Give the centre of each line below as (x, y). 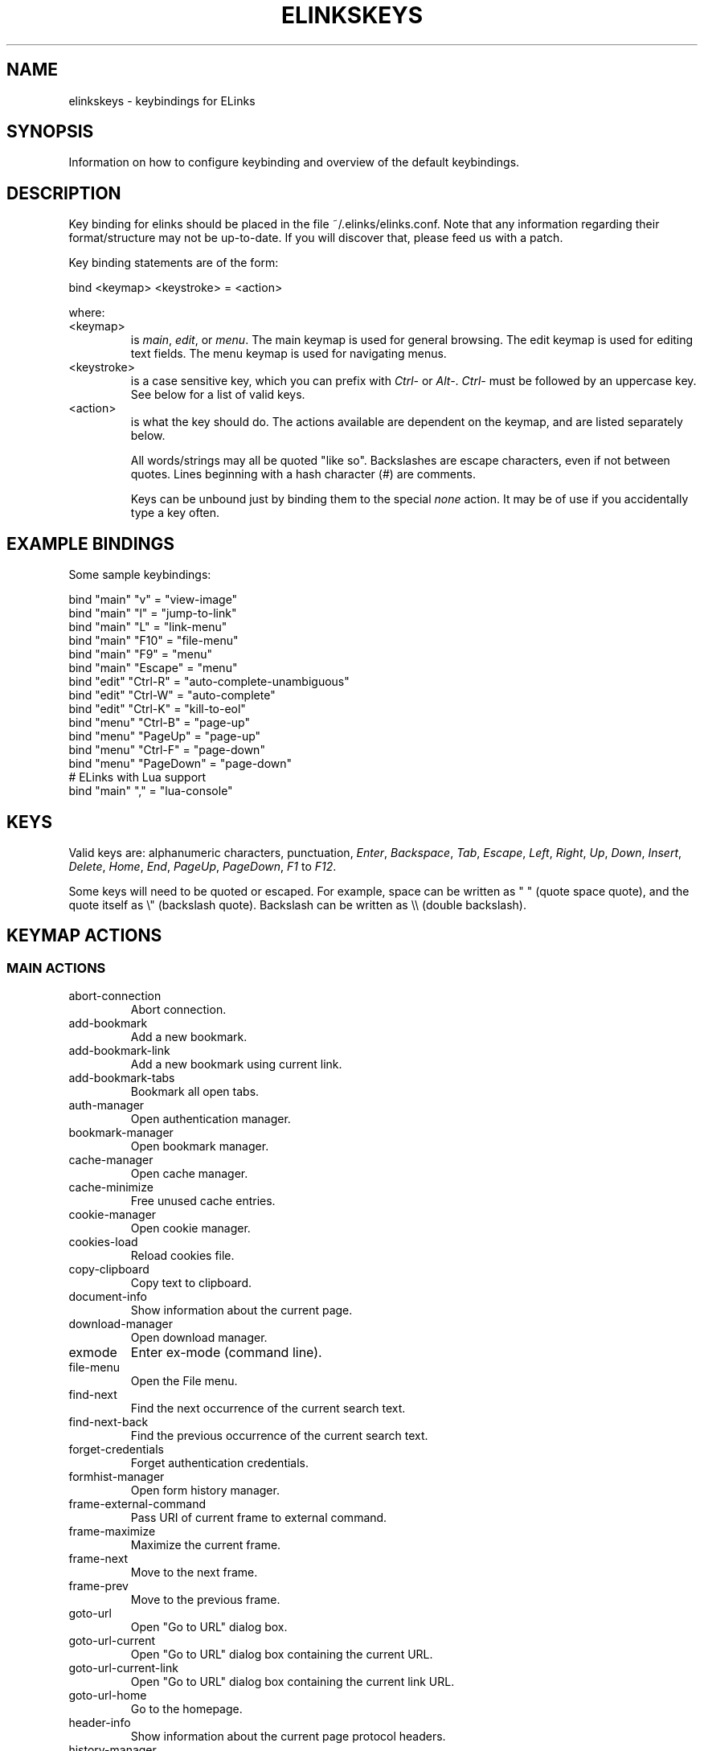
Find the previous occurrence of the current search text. (279, 1436)
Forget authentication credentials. (220, 1463)
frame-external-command (137, 1504)
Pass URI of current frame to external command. (259, 1518)
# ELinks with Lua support (137, 777)
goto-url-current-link (123, 1668)
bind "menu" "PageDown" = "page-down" (180, 764)
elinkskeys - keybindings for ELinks (162, 100)
